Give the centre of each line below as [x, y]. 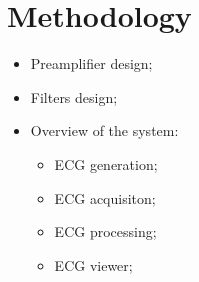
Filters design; [74, 96]
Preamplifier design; [91, 63]
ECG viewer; [93, 264]
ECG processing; [105, 231]
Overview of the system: [104, 130]
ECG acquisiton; [105, 197]
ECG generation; [106, 163]
